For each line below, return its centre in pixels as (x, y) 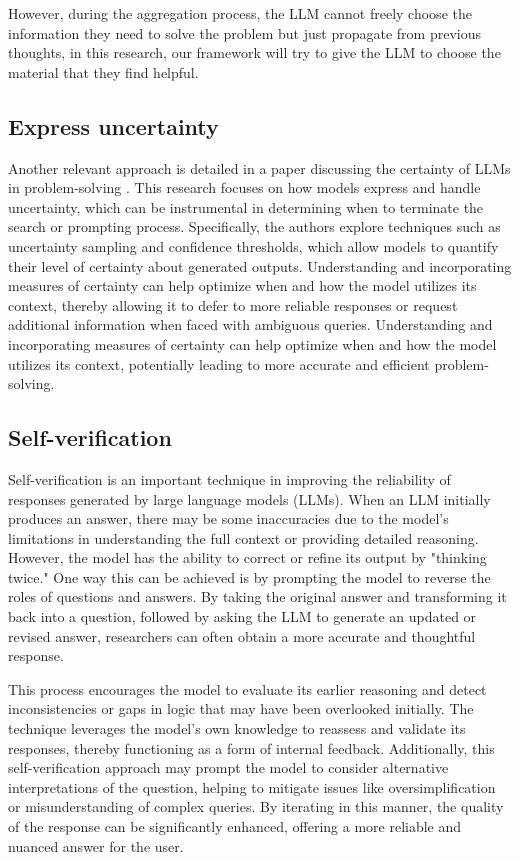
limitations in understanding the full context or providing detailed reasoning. (243, 537)
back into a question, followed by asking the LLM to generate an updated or (242, 616)
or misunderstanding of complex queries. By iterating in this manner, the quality (256, 806)
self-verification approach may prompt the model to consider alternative (228, 767)
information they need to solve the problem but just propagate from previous (244, 32)
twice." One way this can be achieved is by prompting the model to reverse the (249, 576)
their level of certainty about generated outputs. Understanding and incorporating (260, 265)
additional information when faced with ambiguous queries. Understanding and (250, 324)
